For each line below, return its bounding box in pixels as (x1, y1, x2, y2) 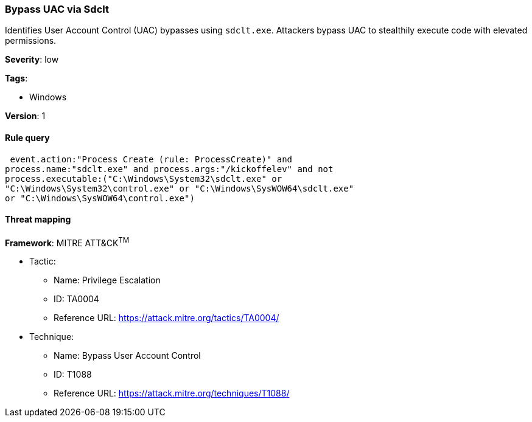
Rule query (5, 132, 50, 143)
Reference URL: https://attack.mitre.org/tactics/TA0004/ (54, 313, 279, 323)
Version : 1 (5, 111, 46, 122)
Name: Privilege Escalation (54, 275, 161, 286)
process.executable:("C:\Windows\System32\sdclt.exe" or (5, 173, 282, 184)
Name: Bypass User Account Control (54, 350, 201, 361)
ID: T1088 (54, 369, 92, 380)
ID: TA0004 (54, 294, 99, 305)
